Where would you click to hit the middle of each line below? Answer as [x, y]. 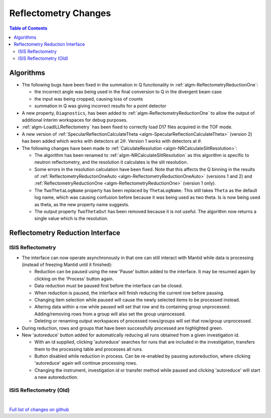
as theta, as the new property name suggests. [82, 204]
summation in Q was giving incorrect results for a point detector [100, 106]
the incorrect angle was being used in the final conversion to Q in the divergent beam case [128, 92]
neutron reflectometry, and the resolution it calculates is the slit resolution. [111, 162]
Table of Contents [28, 28]
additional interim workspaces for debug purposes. [75, 120]
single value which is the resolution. [71, 218]
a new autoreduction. [56, 377]
